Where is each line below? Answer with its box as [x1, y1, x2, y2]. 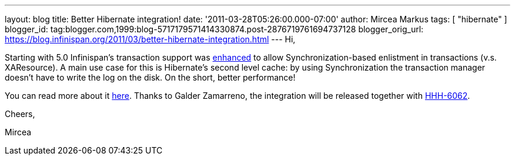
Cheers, [5, 109, 35, 119]
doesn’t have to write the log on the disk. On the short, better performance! [5, 72, 296, 82]
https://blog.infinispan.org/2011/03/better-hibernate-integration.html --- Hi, [5, 34, 296, 44]
